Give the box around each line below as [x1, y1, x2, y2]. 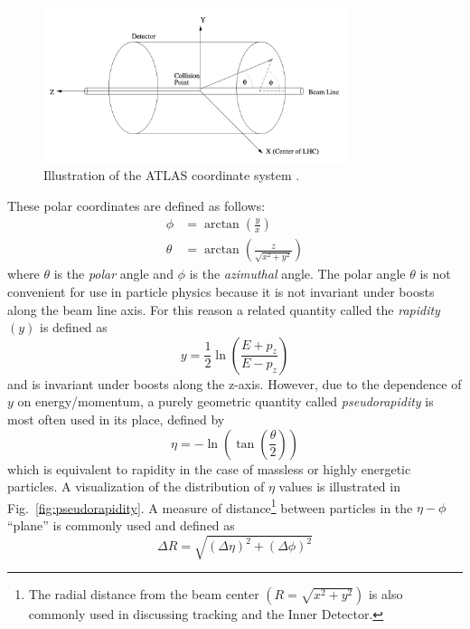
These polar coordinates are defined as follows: [7, 195, 266, 214]
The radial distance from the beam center [28, 585, 259, 604]
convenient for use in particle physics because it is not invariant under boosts [7, 282, 435, 301]
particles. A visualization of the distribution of [7, 477, 265, 496]
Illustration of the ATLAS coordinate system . [43, 166, 300, 185]
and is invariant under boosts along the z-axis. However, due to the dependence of [7, 374, 462, 393]
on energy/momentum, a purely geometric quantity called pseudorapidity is [17, 392, 434, 411]
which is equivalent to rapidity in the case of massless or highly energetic [7, 459, 411, 478]
